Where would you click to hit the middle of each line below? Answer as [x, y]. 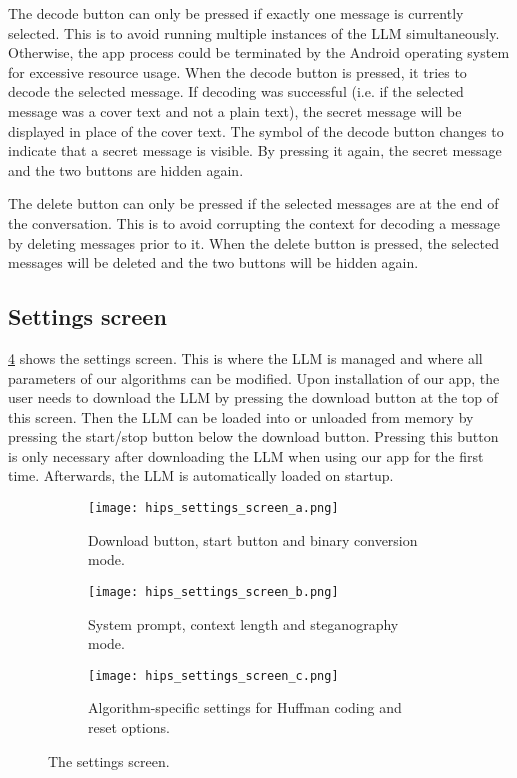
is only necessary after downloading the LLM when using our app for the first [246, 455]
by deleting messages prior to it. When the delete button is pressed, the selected [253, 242]
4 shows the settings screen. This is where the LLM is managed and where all [245, 357]
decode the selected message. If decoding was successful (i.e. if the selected [236, 91]
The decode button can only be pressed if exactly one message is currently [236, 13]
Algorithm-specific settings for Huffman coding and [245, 707]
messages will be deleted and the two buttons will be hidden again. [213, 262]
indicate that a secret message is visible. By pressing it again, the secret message [255, 150]
